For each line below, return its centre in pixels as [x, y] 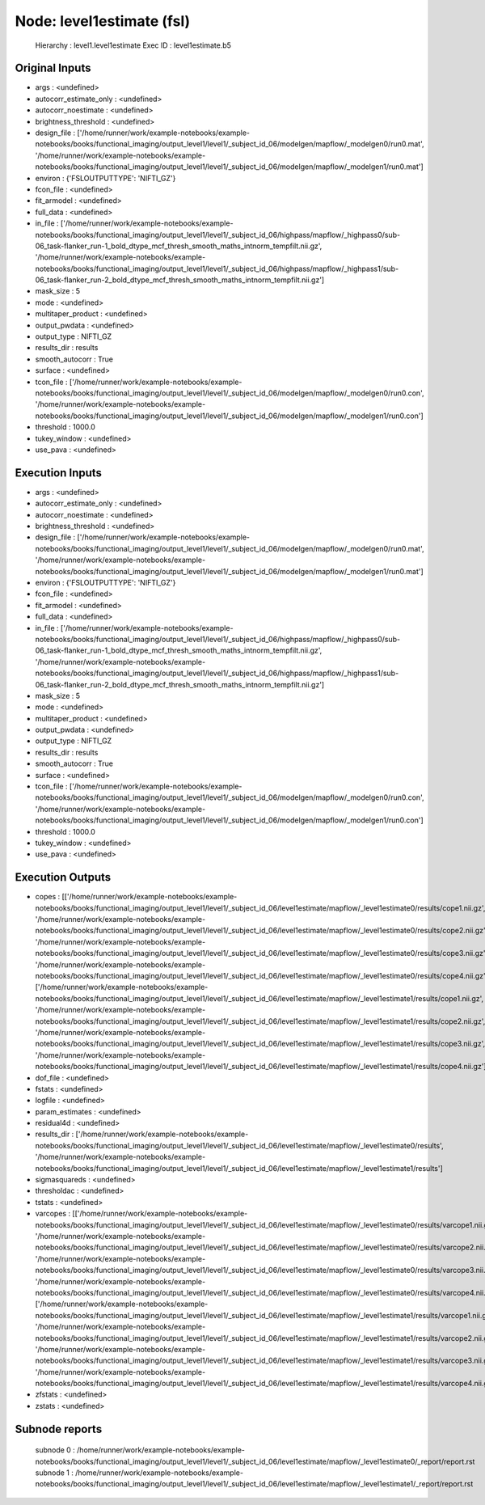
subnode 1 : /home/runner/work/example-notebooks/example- [139, 1473]
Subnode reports [59, 1429]
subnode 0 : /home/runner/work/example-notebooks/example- [140, 1450]
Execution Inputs [59, 473]
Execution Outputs [63, 877]
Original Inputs [53, 68]
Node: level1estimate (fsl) [103, 21]
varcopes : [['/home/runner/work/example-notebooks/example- [141, 1214]
